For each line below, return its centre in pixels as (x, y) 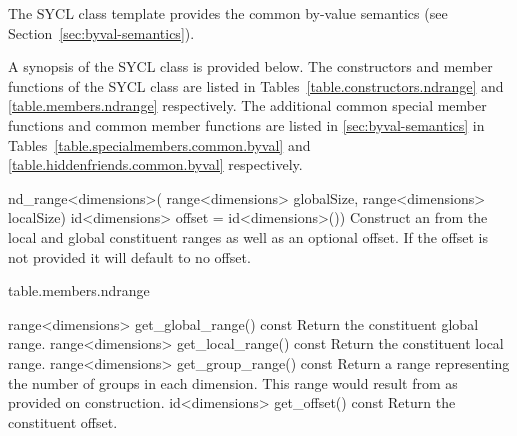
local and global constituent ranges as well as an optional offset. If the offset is (248, 236)
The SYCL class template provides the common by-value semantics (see (228, 13)
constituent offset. (63, 421)
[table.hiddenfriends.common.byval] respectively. (155, 164)
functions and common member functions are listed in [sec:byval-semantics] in (246, 124)
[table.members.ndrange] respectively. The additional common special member (247, 105)
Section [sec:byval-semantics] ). (101, 32)
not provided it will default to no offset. (129, 256)
